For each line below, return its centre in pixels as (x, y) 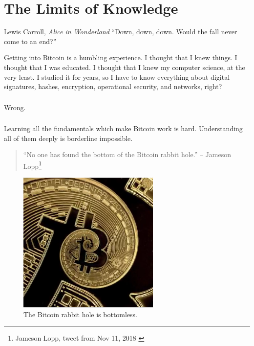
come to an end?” (30, 41)
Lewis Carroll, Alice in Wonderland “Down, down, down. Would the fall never (121, 32)
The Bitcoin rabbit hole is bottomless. (81, 314)
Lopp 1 (32, 165)
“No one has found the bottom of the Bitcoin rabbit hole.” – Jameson (127, 154)
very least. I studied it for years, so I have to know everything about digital (117, 77)
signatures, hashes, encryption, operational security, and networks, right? (113, 86)
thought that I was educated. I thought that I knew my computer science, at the (125, 67)
